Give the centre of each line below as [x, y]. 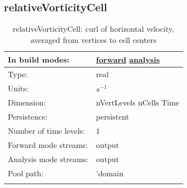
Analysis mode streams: [48, 159]
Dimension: [27, 103]
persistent [113, 117]
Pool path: [26, 173]
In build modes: [39, 60]
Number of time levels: [47, 131]
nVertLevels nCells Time [138, 103]
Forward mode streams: [48, 145]
